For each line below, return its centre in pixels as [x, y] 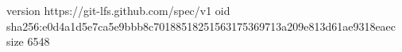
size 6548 [28, 41]
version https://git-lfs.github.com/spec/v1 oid [118, 10]
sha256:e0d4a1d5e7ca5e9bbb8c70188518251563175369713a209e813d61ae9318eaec [201, 26]
